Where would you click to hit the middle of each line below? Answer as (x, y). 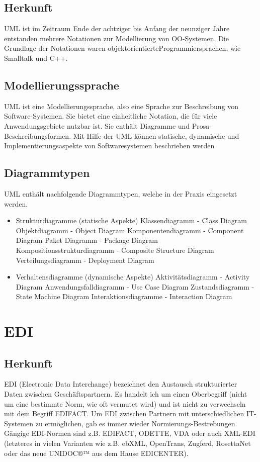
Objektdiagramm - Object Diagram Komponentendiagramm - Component (130, 230)
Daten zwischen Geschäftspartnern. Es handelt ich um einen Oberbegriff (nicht (126, 394)
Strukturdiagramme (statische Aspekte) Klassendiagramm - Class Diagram (131, 220)
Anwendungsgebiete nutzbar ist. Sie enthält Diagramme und (97, 125)
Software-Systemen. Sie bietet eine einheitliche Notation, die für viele (111, 116)
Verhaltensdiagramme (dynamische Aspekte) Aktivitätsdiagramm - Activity (133, 277)
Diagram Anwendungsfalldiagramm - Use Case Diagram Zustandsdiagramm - (135, 286)
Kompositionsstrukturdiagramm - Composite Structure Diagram (115, 250)
